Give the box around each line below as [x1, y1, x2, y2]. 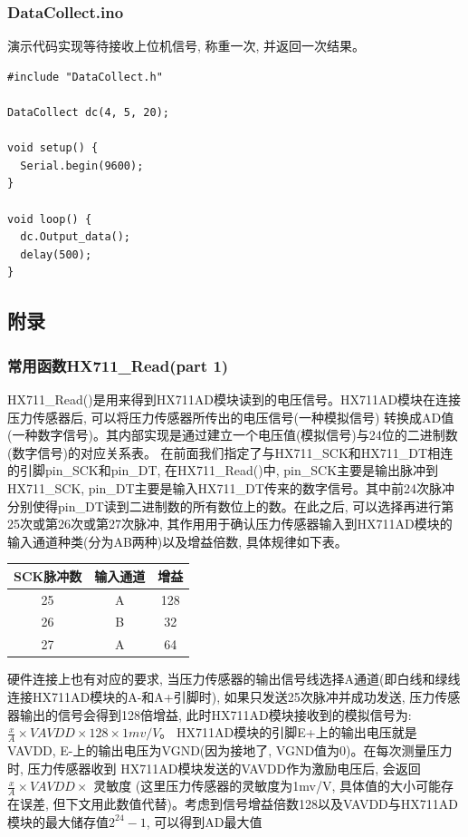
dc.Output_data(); [20, 230, 131, 244]
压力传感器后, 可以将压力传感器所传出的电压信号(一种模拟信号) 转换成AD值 [7, 407, 454, 426]
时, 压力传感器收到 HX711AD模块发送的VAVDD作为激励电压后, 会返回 [7, 758, 421, 777]
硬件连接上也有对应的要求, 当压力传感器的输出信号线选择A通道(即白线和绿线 [7, 669, 461, 688]
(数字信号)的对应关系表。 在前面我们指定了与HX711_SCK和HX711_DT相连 [7, 443, 454, 462]
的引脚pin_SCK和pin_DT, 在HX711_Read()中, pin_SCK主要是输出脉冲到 [7, 461, 439, 480]
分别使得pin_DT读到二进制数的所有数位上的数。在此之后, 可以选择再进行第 [7, 496, 454, 515]
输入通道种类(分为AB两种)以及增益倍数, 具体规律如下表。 [7, 531, 348, 550]
